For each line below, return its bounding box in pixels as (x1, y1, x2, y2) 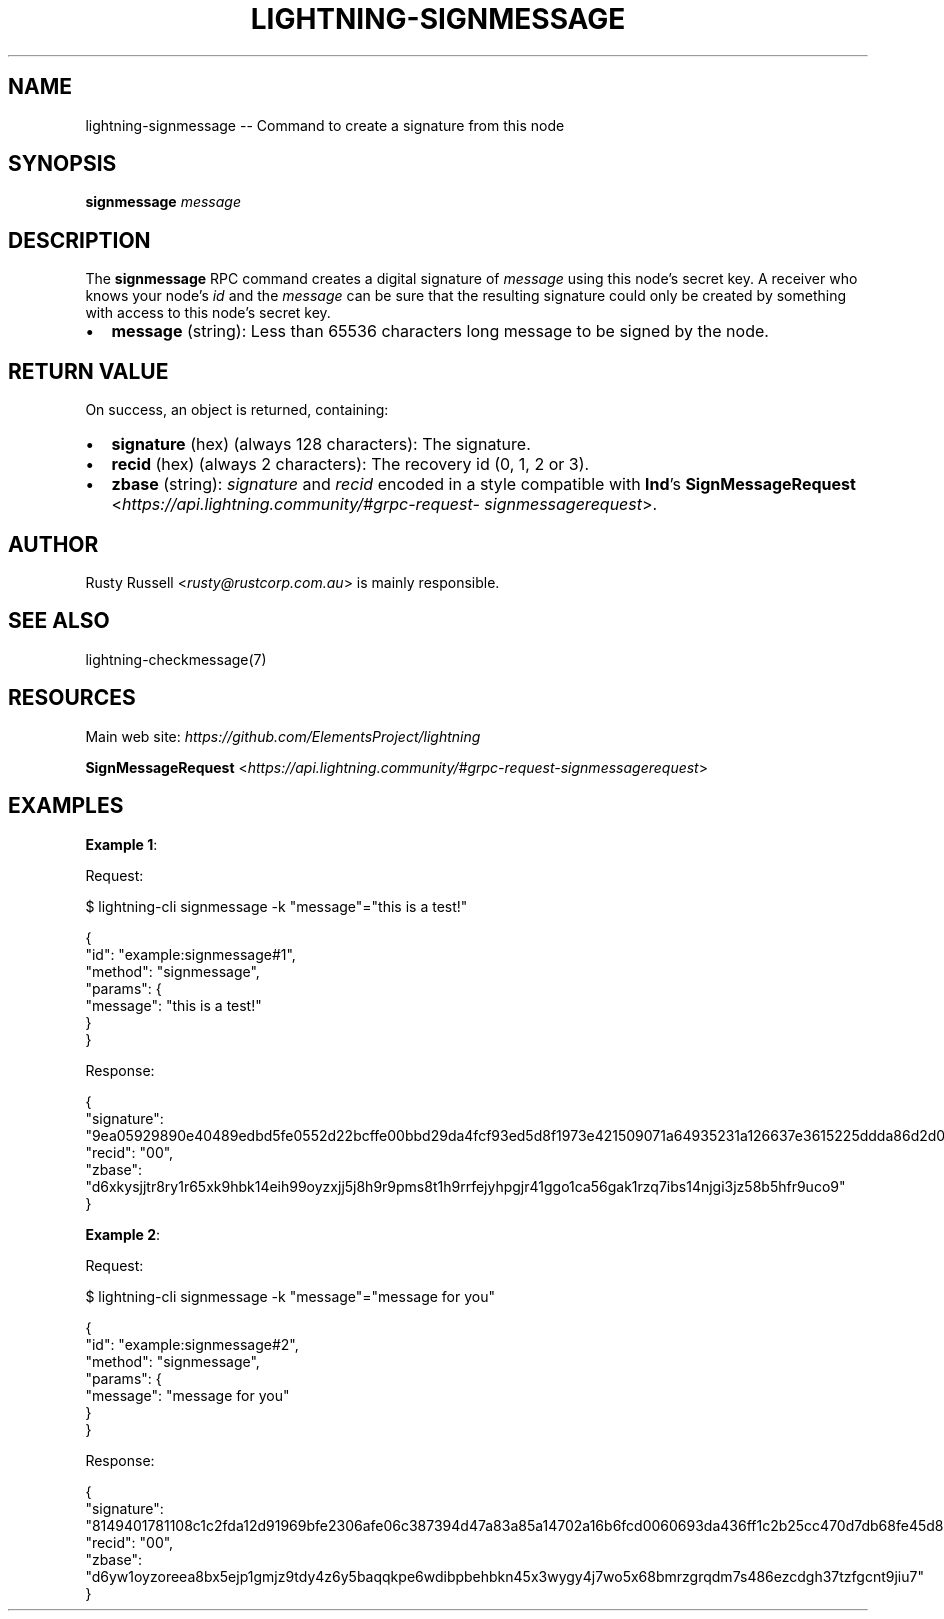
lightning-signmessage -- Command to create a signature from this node (85, 116, 565, 134)
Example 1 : (85, 835, 158, 853)
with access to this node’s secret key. (85, 304, 331, 322)
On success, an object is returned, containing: (85, 401, 389, 419)
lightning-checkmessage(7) (85, 650, 267, 668)
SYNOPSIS (8, 151, 117, 177)
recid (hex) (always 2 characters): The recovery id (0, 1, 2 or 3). (111, 454, 590, 475)
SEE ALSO (8, 608, 110, 634)
